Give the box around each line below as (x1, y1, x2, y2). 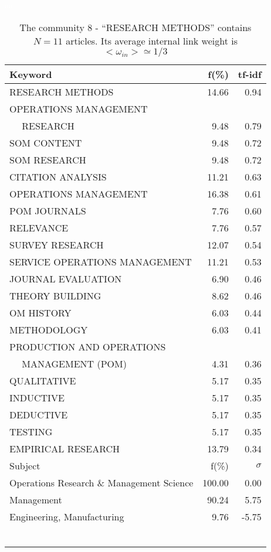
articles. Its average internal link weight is (66, 33, 238, 47)
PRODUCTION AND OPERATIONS (9, 339, 166, 353)
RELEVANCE (9, 220, 69, 234)
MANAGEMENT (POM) (22, 356, 127, 370)
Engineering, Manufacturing (9, 509, 124, 523)
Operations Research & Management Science (9, 475, 194, 489)
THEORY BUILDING (9, 288, 101, 302)
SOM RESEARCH (9, 152, 86, 166)
